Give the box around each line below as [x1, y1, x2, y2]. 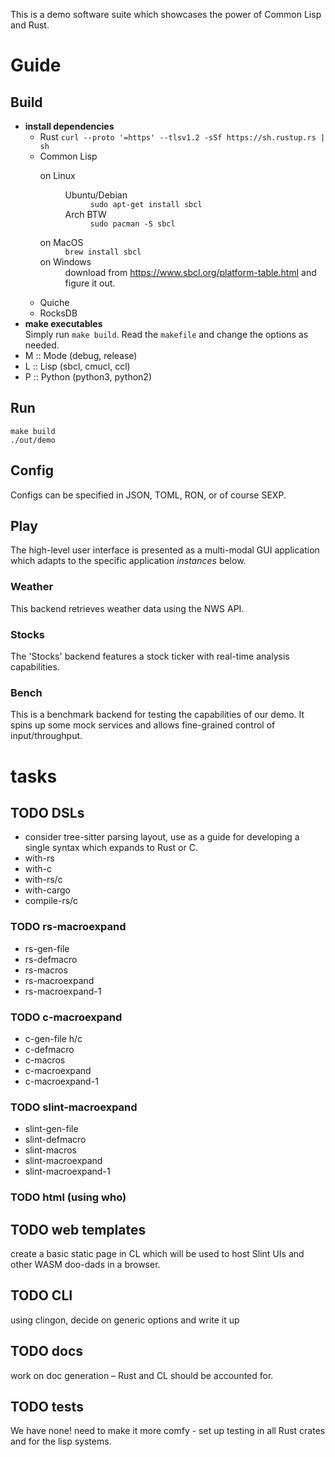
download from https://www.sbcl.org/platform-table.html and [64, 267, 317, 278]
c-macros [24, 1054, 66, 1066]
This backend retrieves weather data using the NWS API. [10, 602, 245, 614]
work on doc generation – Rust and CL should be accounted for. [10, 1369, 274, 1381]
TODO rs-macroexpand [10, 920, 127, 934]
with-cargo [24, 884, 71, 896]
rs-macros [24, 964, 68, 976]
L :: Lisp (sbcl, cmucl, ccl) [24, 360, 131, 372]
